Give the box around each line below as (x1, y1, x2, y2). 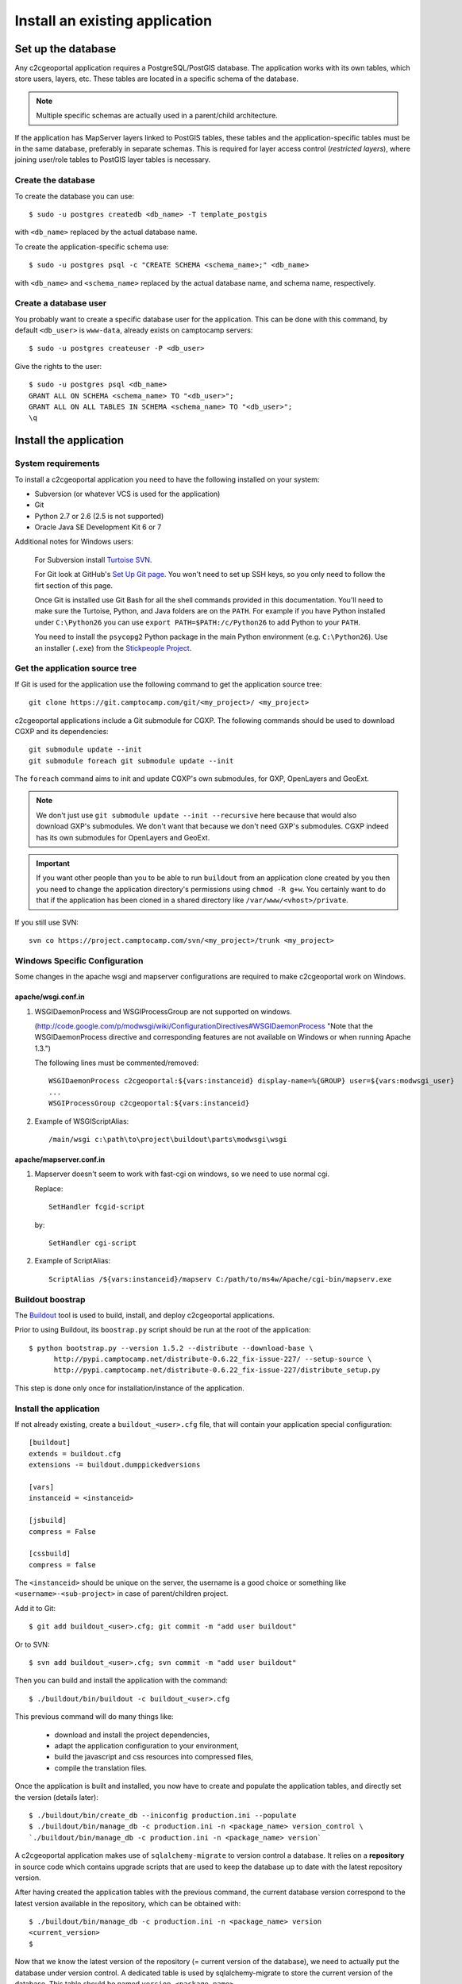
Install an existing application (14, 12, 213, 29)
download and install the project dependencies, (54, 1730, 210, 1740)
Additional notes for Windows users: (14, 536, 134, 547)
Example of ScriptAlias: (34, 1256, 111, 1266)
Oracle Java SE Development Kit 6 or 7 (34, 522, 162, 532)
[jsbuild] (29, 1516, 67, 1525)
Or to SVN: (14, 1640, 50, 1649)
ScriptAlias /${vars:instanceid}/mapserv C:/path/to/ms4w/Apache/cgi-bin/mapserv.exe (48, 1275, 392, 1283)
